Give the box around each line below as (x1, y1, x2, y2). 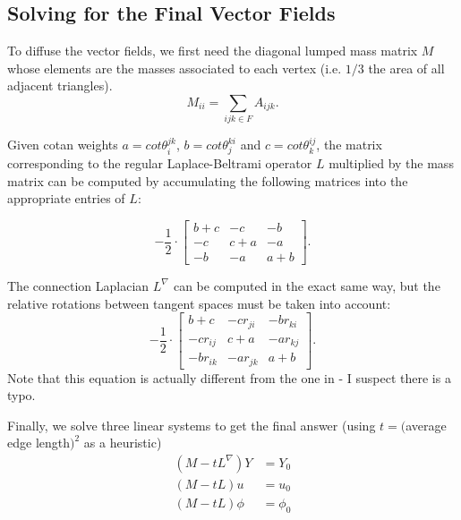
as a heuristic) (83, 433, 162, 452)
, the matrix (316, 135, 382, 154)
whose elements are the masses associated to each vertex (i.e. (7, 58, 342, 77)
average (406, 415, 447, 434)
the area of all (368, 58, 445, 77)
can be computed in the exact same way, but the (173, 276, 440, 294)
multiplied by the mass (329, 154, 454, 173)
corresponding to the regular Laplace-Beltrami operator (7, 154, 312, 173)
